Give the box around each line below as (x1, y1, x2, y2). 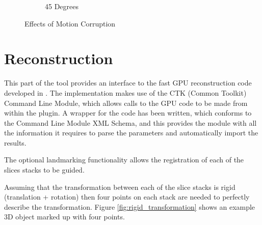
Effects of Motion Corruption (24, 18, 116, 29)
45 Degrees (45, 1, 79, 11)
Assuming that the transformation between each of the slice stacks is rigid (4, 181, 235, 192)
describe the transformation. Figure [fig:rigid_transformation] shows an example (4, 201, 255, 212)
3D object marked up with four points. (4, 211, 125, 222)
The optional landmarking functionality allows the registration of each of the (4, 154, 244, 165)
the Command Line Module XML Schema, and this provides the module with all (4, 117, 257, 128)
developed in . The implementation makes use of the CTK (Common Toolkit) (4, 87, 247, 98)
